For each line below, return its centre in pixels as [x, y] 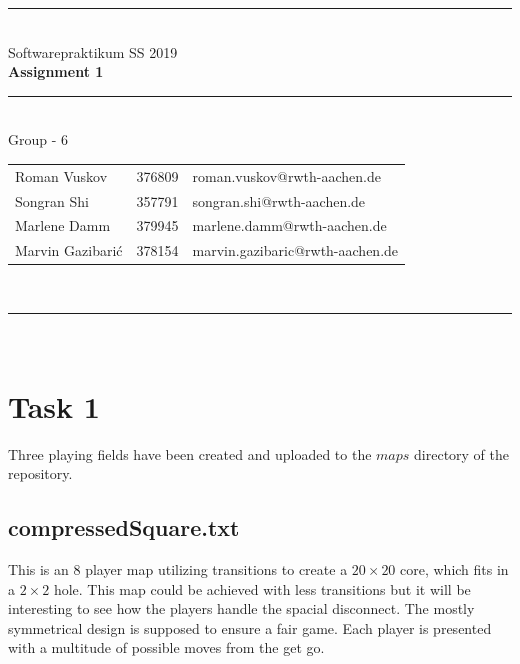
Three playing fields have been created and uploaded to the [190, 453]
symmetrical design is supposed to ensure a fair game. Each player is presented [250, 627]
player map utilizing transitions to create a [216, 569]
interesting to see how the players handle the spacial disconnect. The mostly [241, 608]
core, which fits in [454, 569]
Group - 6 [38, 139]
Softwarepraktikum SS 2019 [93, 51]
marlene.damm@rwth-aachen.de [289, 225]
